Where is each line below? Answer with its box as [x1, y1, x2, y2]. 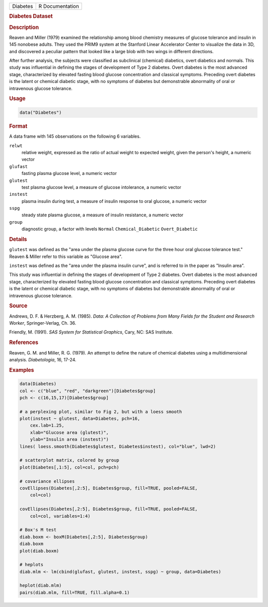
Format [9, 122, 27, 129]
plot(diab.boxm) [19, 548, 60, 554]
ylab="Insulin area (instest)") [30, 436, 109, 442]
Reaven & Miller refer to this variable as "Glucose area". [9, 254, 123, 260]
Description [9, 24, 39, 31]
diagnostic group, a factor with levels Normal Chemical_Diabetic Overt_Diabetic [21, 226, 198, 232]
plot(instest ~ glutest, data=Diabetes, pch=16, [19, 416, 140, 422]
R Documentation [38, 3, 79, 9]
